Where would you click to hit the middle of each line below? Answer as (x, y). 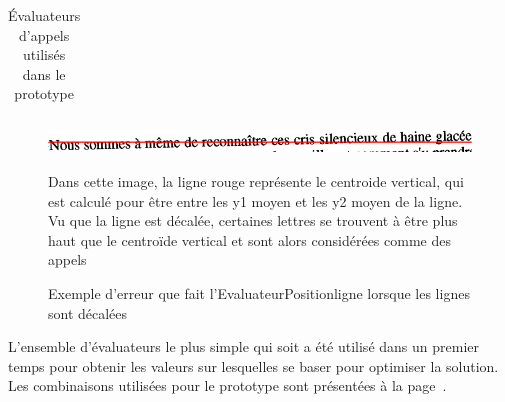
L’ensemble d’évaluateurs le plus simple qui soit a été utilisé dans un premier (243, 346)
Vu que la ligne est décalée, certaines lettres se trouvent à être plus (253, 220)
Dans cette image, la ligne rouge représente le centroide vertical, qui (256, 181)
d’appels (44, 34)
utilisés (44, 54)
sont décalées (88, 312)
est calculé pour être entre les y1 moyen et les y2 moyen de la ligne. (255, 200)
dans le (44, 73)
